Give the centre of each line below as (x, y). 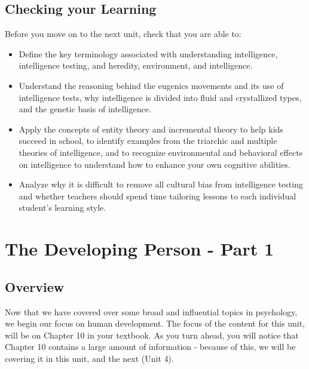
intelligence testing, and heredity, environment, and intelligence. (136, 65)
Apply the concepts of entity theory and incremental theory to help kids (151, 129)
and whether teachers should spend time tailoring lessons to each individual (157, 196)
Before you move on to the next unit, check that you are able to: (123, 34)
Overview (35, 286)
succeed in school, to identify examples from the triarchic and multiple (148, 141)
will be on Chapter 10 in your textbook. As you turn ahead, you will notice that (152, 335)
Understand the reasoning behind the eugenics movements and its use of (151, 85)
